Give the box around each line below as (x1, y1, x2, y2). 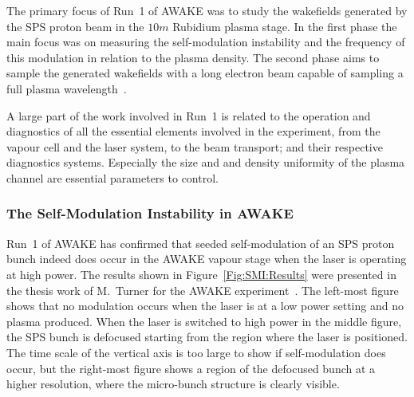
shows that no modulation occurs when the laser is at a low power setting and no (6, 297, 404, 314)
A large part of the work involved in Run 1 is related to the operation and (6, 107, 371, 124)
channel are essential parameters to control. (6, 169, 219, 186)
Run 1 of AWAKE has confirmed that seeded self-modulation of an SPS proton (6, 234, 395, 251)
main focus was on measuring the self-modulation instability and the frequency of (6, 33, 405, 50)
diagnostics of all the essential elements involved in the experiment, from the (6, 123, 380, 140)
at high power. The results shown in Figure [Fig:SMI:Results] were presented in (6, 265, 396, 282)
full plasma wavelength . (6, 80, 127, 96)
